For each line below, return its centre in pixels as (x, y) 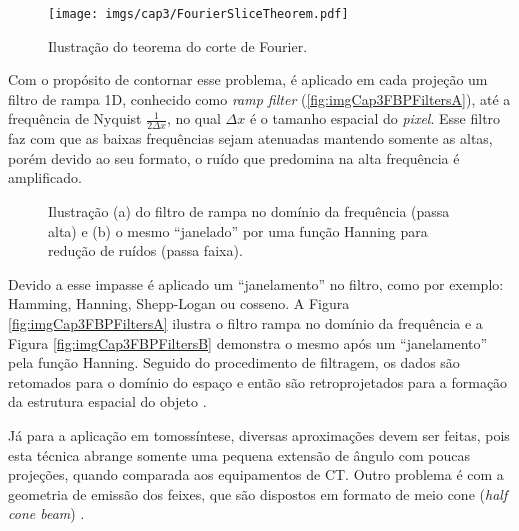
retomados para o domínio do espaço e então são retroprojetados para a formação (258, 381)
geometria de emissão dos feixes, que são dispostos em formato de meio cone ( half (258, 493)
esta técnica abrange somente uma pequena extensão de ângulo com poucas (239, 454)
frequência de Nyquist (75, 118)
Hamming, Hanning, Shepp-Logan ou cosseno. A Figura (179, 303)
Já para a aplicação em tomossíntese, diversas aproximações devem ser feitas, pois (259, 434)
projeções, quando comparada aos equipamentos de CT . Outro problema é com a (256, 474)
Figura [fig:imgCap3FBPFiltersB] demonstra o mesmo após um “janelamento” (248, 342)
